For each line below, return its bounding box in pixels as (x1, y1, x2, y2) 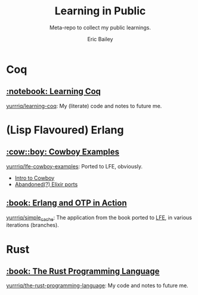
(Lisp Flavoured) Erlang (6, 123, 124, 137)
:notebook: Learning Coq (6, 87, 101, 97)
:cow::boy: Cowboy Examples (6, 147, 119, 157)
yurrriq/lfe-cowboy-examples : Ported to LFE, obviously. (6, 162, 143, 170)
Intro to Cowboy (14, 174, 55, 182)
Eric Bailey (87, 35, 113, 42)
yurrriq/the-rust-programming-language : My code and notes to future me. (6, 282, 189, 289)
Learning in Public (54, 4, 146, 18)
